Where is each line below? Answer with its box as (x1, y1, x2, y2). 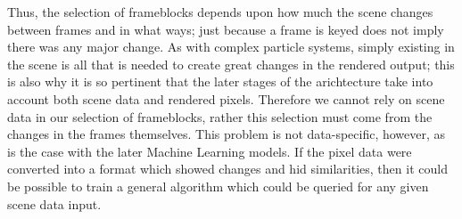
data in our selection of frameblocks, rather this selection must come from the (7, 107, 433, 126)
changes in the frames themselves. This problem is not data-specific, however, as (7, 125, 446, 143)
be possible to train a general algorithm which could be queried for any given (7, 176, 429, 195)
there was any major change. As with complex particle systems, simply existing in (7, 37, 455, 56)
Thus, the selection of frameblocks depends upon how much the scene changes (7, 3, 433, 20)
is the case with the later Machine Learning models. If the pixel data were (7, 142, 412, 160)
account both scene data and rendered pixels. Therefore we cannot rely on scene (7, 89, 445, 108)
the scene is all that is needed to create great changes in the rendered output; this (7, 54, 455, 73)
